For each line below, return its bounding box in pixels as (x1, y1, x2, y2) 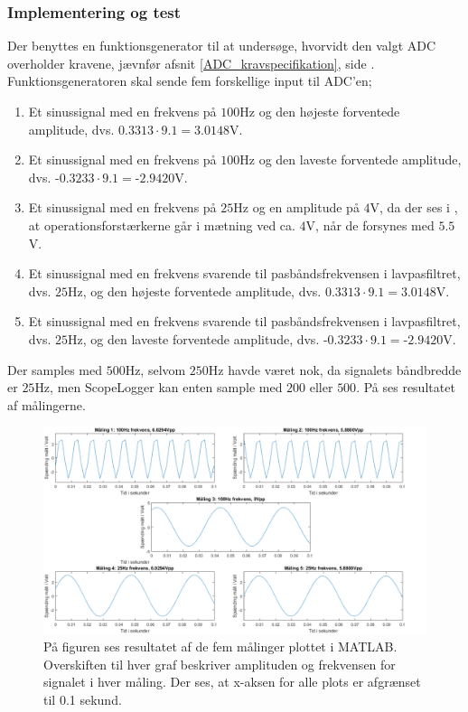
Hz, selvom (125, 360, 186, 379)
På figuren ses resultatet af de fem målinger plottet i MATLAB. (43, 637, 398, 656)
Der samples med (7, 360, 102, 379)
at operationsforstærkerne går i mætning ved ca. (28, 215, 295, 234)
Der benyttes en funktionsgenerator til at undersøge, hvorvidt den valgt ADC (7, 36, 436, 55)
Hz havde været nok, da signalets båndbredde (208, 360, 462, 379)
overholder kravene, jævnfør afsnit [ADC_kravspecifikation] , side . (7, 53, 375, 72)
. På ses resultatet (356, 378, 455, 397)
